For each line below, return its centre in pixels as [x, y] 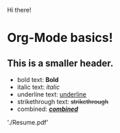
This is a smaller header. [60, 63]
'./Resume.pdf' [28, 122]
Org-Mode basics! [60, 38]
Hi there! [19, 10]
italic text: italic [38, 87]
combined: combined [48, 109]
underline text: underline [52, 94]
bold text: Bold [38, 80]
